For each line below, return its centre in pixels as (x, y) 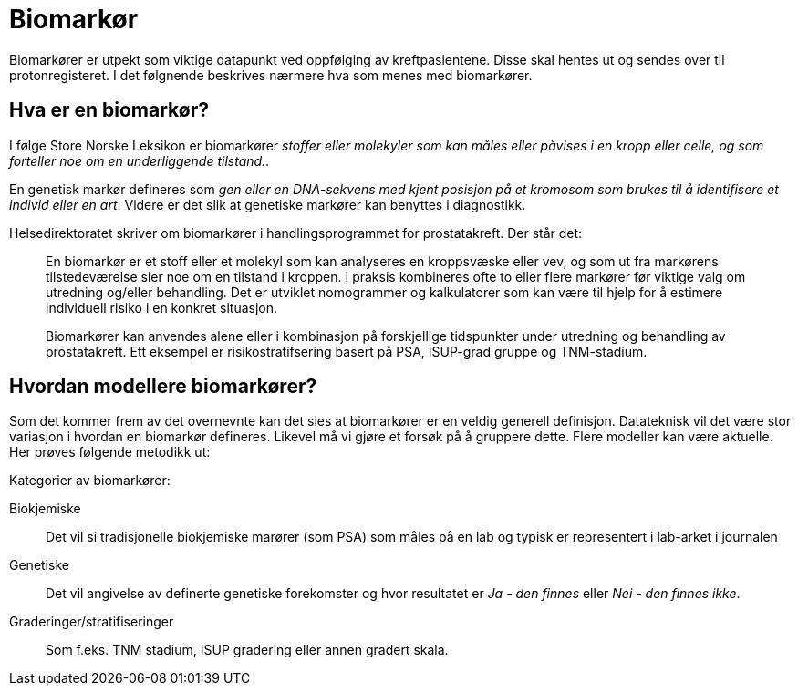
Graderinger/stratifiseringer (92, 622)
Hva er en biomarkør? (109, 110)
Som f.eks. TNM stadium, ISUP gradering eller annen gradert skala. (247, 650)
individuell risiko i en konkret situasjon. (162, 307)
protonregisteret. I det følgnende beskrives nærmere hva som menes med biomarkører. (271, 75)
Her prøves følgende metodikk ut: (110, 452)
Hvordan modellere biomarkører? (163, 387)
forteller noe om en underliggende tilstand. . (140, 160)
